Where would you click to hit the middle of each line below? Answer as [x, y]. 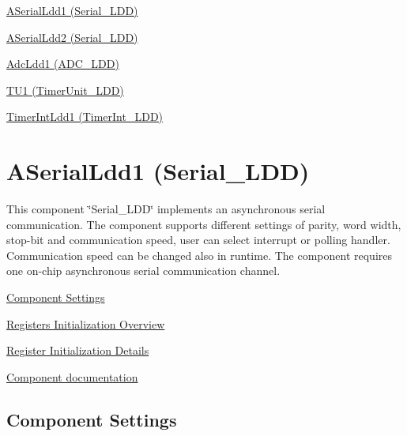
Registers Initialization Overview [86, 323]
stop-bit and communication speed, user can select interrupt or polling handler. [198, 240]
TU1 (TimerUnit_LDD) [65, 90]
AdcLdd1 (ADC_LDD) [63, 64]
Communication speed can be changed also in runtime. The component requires [199, 255]
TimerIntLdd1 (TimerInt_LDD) [85, 117]
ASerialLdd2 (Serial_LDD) [72, 37]
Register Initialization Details [78, 350]
